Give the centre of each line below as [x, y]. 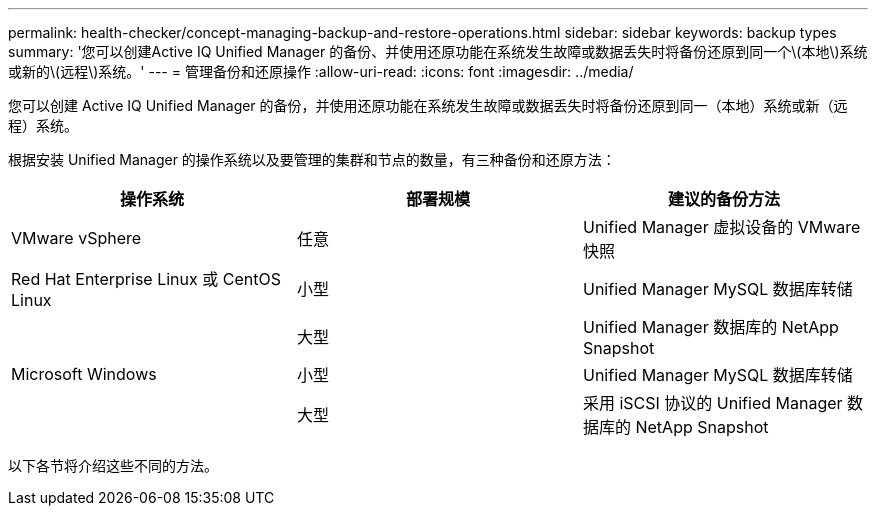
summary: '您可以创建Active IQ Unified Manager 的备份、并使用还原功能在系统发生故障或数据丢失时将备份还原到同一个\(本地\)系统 [438, 51]
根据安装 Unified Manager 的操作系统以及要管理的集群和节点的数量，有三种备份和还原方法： [312, 159]
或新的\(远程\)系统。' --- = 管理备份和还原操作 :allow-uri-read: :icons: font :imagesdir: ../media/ [321, 71]
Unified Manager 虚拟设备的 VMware [721, 227]
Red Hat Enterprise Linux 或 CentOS [146, 279]
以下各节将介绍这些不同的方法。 [113, 465]
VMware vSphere [76, 238]
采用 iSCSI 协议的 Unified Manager [712, 403]
